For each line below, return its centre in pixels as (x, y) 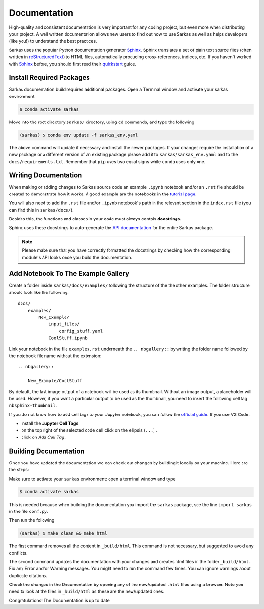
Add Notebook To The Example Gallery (69, 274)
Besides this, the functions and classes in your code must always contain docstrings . (95, 219)
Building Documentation (47, 451)
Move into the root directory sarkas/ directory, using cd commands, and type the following (102, 122)
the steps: (19, 470)
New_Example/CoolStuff (55, 381)
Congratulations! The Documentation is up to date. (60, 601)
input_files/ (64, 324)
